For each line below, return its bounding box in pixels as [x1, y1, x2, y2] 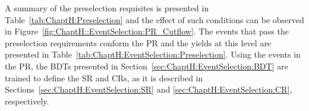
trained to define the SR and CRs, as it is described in [5, 71, 203, 84]
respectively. [5, 94, 49, 107]
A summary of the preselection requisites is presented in [5, 2, 209, 14]
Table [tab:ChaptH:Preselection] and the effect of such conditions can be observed [5, 13, 304, 26]
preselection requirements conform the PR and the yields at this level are [5, 36, 272, 49]
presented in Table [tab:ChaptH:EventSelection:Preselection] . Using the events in [5, 48, 301, 61]
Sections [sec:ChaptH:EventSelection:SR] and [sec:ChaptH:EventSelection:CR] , [5, 83, 292, 96]
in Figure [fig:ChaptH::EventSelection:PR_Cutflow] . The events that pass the [5, 25, 289, 37]
